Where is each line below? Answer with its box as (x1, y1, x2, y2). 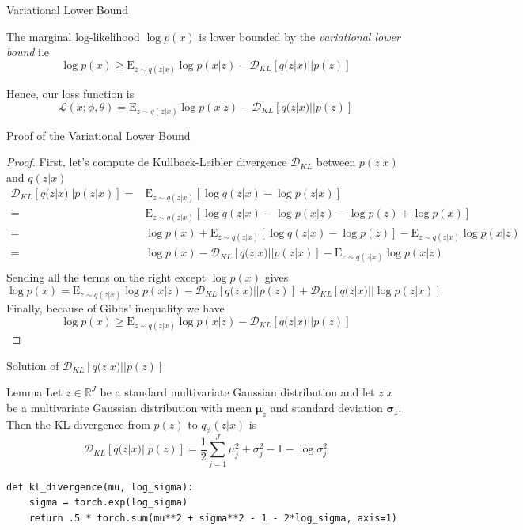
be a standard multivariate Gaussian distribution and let (100, 384, 375, 400)
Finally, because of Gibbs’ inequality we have (6, 300, 225, 316)
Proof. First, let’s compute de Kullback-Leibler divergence (6, 153, 287, 170)
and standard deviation (270, 399, 383, 415)
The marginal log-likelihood (6, 28, 140, 44)
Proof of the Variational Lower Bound (6, 127, 191, 143)
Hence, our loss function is (6, 85, 135, 101)
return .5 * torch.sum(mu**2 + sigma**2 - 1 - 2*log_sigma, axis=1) (28, 512, 397, 524)
